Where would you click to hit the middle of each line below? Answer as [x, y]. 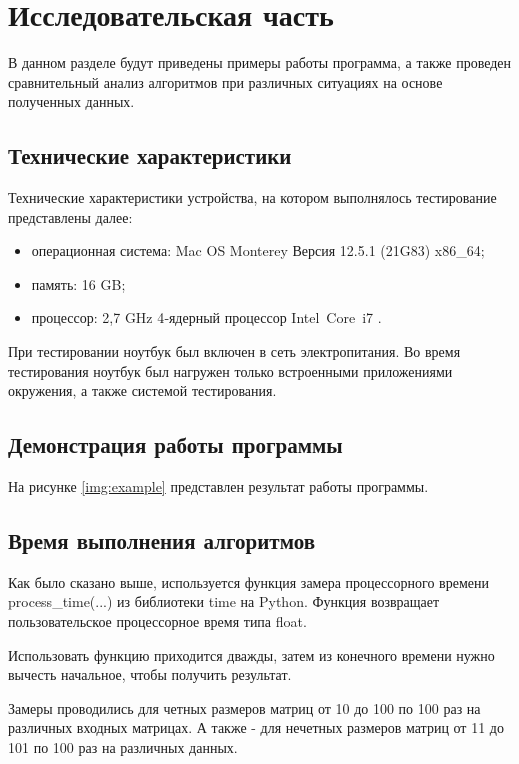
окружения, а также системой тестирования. [142, 390]
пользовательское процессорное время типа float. [157, 621]
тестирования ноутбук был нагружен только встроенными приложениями [230, 370]
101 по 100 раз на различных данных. [123, 747]
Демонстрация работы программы [175, 444]
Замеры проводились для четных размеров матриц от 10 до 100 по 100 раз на [244, 707]
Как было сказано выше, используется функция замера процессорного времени [248, 581]
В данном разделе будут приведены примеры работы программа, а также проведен [260, 62]
